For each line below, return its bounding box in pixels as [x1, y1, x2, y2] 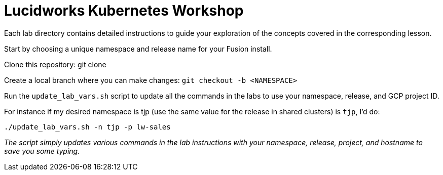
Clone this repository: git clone [4, 60, 106, 69]
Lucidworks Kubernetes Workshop [4, 2, 244, 19]
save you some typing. [4, 146, 80, 155]
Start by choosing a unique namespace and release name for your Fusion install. [4, 44, 272, 53]
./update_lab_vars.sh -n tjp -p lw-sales [4, 122, 171, 131]
